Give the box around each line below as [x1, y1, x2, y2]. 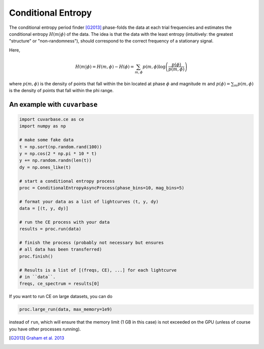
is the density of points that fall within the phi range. [9, 88, 114, 93]
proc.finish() [19, 254, 53, 259]
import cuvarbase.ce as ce [19, 116, 84, 122]
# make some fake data [19, 137, 74, 143]
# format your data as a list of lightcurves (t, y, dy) [19, 199, 159, 204]
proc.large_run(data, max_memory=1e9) [19, 306, 112, 312]
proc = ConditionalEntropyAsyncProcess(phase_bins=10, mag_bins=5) [19, 185, 185, 190]
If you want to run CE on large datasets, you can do [9, 294, 112, 300]
